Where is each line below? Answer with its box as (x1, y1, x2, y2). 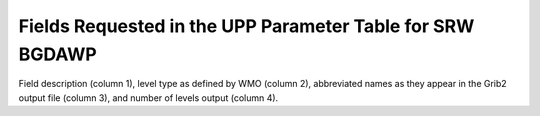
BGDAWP (18, 43, 97, 65)
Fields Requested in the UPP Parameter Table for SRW (18, 15, 475, 37)
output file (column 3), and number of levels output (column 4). (18, 91, 279, 104)
